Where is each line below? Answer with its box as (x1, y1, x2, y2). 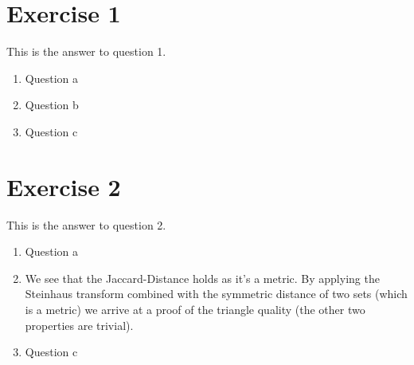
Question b (25, 96, 79, 113)
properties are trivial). (25, 316, 134, 333)
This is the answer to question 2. (6, 216, 166, 233)
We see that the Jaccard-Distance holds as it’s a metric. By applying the (25, 269, 380, 286)
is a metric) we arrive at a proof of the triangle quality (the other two (25, 301, 365, 317)
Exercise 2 (6, 170, 121, 202)
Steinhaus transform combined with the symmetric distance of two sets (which (25, 285, 408, 302)
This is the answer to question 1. (6, 43, 166, 60)
